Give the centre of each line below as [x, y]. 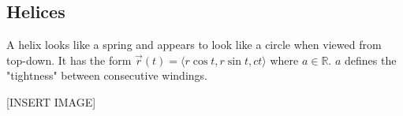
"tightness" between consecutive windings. [107, 75]
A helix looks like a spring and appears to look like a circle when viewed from [194, 45]
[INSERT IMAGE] [51, 101]
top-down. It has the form [69, 60]
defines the [370, 60]
